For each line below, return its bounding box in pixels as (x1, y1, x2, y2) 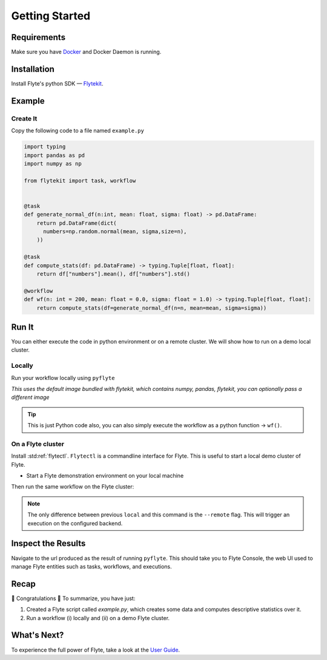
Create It (11, 114, 38, 122)
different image (11, 394, 50, 401)
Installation (11, 64, 54, 74)
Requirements (11, 32, 66, 42)
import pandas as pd (24, 152, 85, 159)
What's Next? (11, 630, 64, 641)
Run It (11, 322, 34, 332)
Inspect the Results (11, 538, 86, 548)
